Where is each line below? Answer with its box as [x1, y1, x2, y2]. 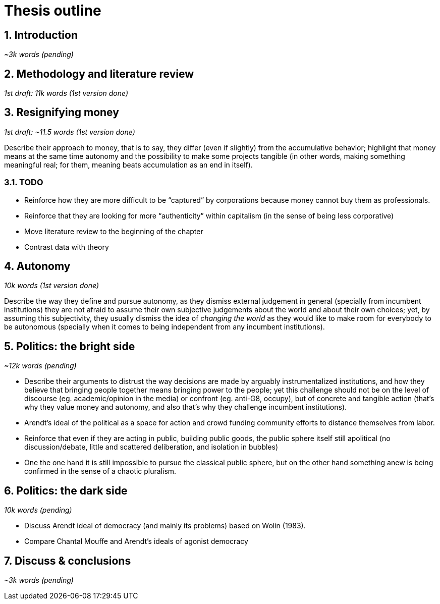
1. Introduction [4, 28, 78, 41]
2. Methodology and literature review [4, 67, 194, 80]
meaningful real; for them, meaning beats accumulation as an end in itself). [4, 160, 253, 169]
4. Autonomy [4, 260, 71, 273]
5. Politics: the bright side [4, 340, 135, 353]
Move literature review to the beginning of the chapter [24, 227, 203, 236]
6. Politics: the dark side [4, 484, 128, 497]
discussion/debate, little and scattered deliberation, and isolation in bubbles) [24, 443, 279, 452]
